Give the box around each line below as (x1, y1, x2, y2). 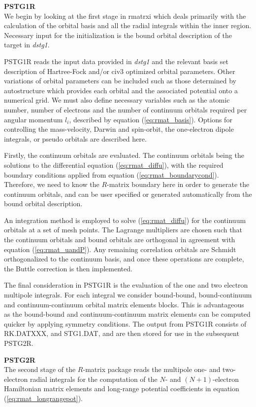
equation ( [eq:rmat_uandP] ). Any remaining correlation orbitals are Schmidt (4, 244, 236, 254)
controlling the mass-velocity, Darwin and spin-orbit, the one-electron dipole (4, 124, 234, 134)
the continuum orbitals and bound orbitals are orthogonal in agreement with (4, 234, 235, 245)
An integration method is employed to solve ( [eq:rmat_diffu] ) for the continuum (4, 215, 246, 225)
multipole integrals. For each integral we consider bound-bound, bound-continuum (4, 290, 252, 300)
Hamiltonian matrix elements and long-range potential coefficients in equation (4, 383, 239, 394)
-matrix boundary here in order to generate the (107, 179, 250, 189)
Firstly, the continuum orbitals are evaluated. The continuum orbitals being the (4, 150, 244, 160)
